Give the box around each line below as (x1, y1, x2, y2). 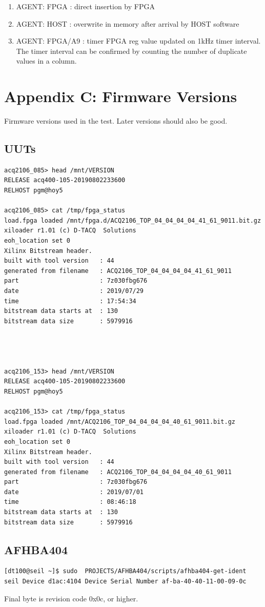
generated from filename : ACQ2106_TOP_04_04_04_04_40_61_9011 (4, 468, 232, 476)
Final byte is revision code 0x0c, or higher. (4, 593, 138, 603)
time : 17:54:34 (4, 297, 136, 305)
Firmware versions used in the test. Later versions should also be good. (4, 115, 228, 126)
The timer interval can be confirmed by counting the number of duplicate (16, 45, 247, 56)
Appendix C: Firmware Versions (4, 86, 237, 107)
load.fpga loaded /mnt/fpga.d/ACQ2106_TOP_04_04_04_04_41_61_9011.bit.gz (4, 217, 261, 224)
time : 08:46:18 (4, 498, 136, 506)
